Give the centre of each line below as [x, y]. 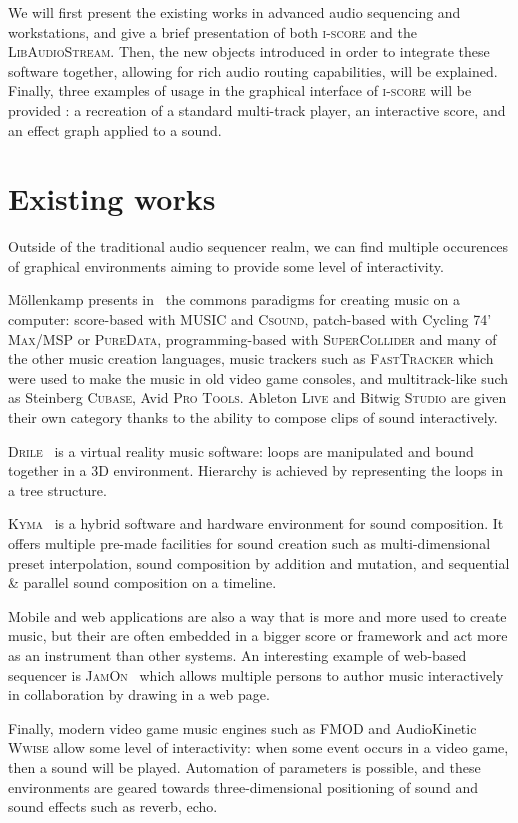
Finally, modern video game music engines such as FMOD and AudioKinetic [242, 727]
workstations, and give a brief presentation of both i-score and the [212, 31]
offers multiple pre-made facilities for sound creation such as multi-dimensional [249, 543]
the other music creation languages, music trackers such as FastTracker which [251, 358]
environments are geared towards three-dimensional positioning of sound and [243, 786]
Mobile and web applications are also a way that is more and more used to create [257, 615]
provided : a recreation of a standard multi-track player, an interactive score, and [257, 109]
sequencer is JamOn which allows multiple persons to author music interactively [256, 674]
